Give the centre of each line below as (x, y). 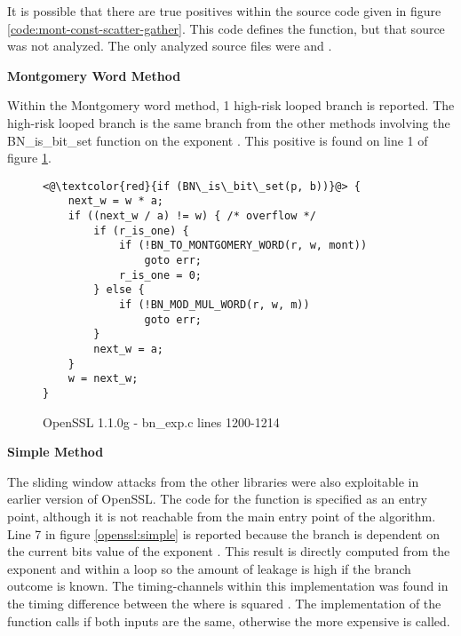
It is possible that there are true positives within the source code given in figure (224, 11)
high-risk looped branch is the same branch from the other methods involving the (229, 122)
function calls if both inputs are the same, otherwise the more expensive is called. (229, 620)
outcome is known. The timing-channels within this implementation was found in (228, 586)
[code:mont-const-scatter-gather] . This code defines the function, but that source (226, 28)
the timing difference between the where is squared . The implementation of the (224, 603)
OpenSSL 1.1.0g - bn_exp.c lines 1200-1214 (161, 421)
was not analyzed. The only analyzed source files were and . (170, 46)
